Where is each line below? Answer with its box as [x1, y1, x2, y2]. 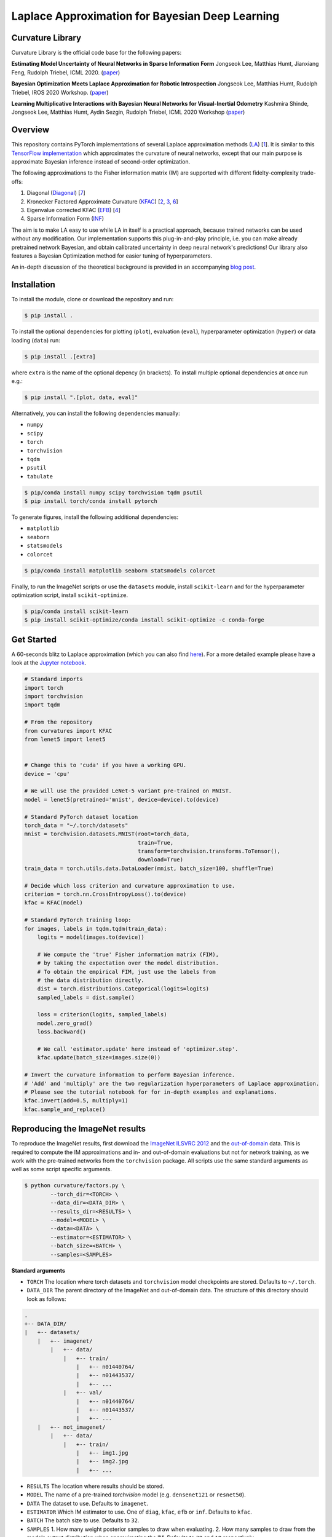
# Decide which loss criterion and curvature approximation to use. [24, 882, 235, 889]
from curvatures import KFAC [24, 727, 113, 734]
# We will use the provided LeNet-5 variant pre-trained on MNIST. [24, 788, 232, 794]
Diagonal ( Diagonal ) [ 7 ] [26, 189, 85, 197]
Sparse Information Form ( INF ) [26, 215, 105, 223]
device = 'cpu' [24, 770, 70, 777]
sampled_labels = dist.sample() [37, 994, 135, 1001]
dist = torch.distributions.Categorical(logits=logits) [37, 986, 210, 992]
